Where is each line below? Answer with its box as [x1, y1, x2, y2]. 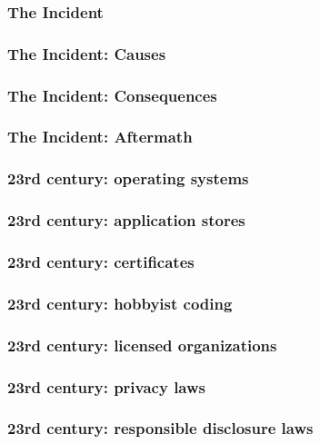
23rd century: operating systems [7, 167, 249, 190]
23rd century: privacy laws [7, 375, 206, 398]
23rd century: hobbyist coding [7, 291, 233, 314]
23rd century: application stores [7, 209, 245, 232]
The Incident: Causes [7, 42, 166, 64]
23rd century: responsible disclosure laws [7, 417, 314, 439]
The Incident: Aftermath [7, 125, 193, 148]
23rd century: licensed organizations [7, 333, 277, 356]
